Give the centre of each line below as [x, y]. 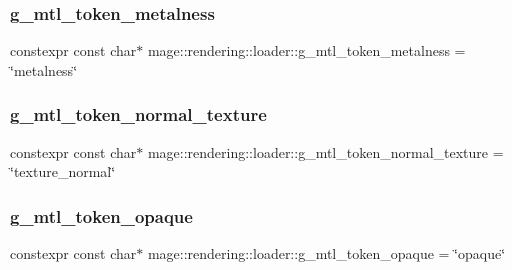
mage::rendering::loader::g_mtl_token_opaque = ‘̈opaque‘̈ [326, 253]
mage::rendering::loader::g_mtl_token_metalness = [306, 50]
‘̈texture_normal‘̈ [63, 171]
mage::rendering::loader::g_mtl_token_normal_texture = [325, 151]
